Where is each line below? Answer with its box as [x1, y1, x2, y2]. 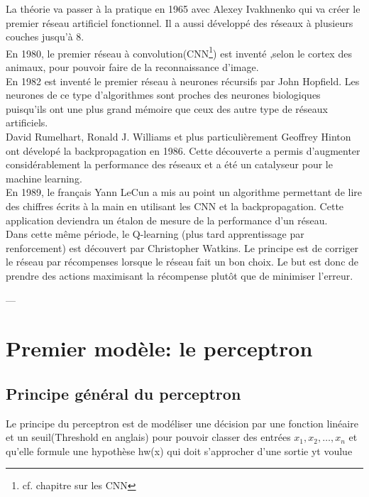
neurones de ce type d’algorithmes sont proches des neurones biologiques [6, 87, 321, 102]
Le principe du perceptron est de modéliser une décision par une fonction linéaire [6, 415, 358, 430]
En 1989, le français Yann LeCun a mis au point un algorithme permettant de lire [6, 185, 362, 200]
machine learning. [6, 170, 82, 185]
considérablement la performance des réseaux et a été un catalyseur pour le [6, 157, 333, 172]
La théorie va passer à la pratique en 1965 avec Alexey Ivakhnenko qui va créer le [6, 1, 360, 16]
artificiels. [6, 115, 48, 130]
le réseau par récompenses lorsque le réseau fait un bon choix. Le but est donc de [6, 254, 359, 269]
